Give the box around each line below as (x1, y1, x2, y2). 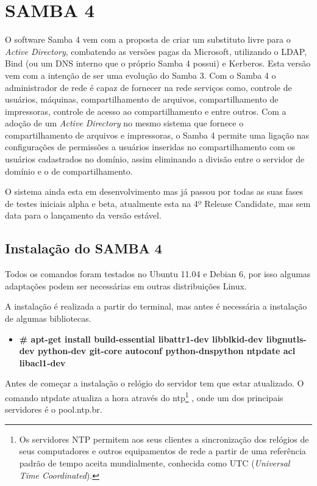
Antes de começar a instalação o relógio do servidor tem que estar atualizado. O (5, 377, 304, 390)
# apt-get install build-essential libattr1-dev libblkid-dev (19, 332, 263, 345)
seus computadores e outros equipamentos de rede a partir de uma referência (19, 444, 306, 457)
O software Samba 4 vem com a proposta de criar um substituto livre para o (5, 33, 291, 46)
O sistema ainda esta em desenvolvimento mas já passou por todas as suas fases (5, 185, 304, 198)
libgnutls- (266, 332, 307, 345)
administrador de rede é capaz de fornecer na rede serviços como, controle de (5, 81, 292, 93)
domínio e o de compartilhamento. (5, 164, 133, 177)
